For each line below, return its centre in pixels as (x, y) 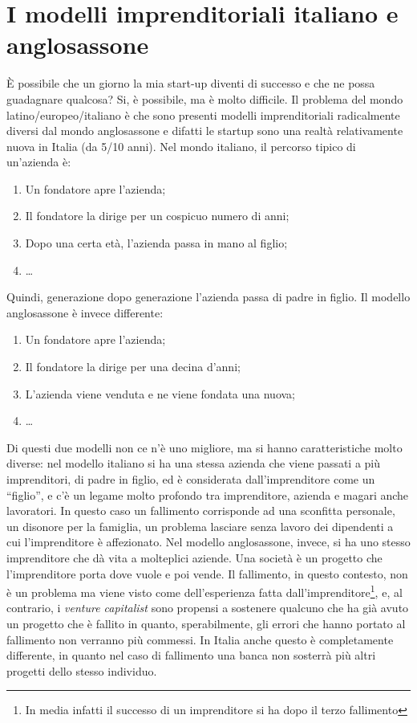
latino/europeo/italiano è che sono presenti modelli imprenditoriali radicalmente (203, 114)
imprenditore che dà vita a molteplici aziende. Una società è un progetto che (194, 557)
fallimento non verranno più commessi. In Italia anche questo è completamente (200, 639)
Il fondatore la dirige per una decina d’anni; (133, 367)
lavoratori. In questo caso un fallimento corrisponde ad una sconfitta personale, (201, 511)
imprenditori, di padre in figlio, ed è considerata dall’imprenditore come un (191, 479)
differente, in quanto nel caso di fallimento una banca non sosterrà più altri (191, 655)
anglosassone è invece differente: (85, 312)
